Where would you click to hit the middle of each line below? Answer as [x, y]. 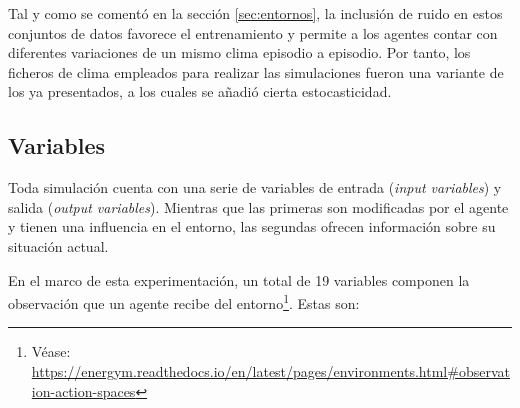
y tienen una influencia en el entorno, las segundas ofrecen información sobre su [252, 226]
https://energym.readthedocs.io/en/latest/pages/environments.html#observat [270, 370]
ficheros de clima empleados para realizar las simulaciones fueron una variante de [256, 71]
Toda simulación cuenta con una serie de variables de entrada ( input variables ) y [255, 187]
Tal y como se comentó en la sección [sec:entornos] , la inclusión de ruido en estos [255, 13]
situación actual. [58, 245]
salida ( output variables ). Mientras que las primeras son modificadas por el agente [258, 206]
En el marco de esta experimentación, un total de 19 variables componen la [239, 279]
